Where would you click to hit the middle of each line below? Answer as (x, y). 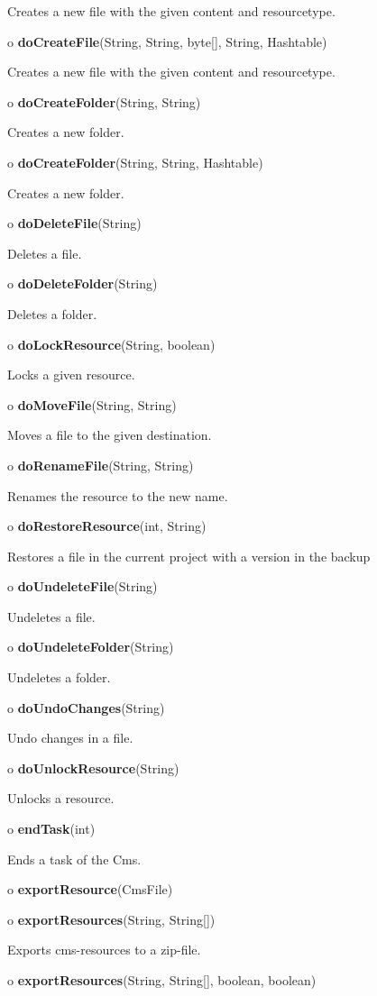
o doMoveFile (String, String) (92, 404)
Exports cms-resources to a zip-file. (104, 950)
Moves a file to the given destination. (110, 435)
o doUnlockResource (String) (93, 768)
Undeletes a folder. (59, 677)
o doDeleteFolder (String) (83, 283)
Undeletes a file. (51, 616)
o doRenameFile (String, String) (101, 465)
